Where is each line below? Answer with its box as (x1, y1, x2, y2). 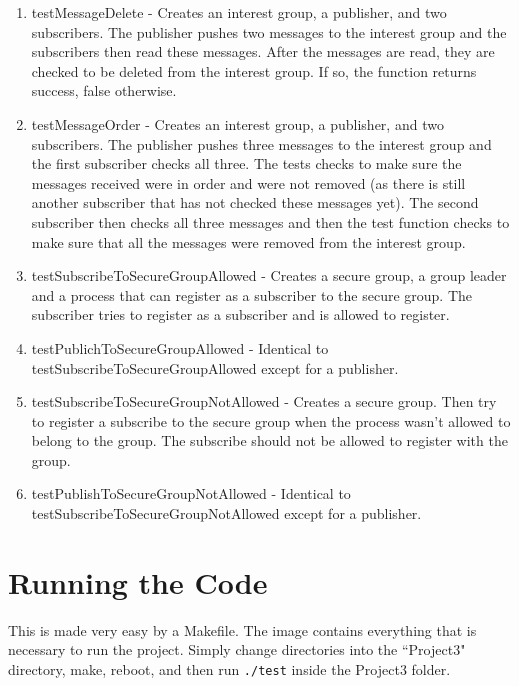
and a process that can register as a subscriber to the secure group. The (31, 284, 473, 305)
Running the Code (8, 561, 268, 602)
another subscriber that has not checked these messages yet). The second (31, 192, 479, 213)
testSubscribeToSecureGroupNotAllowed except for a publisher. (31, 503, 422, 524)
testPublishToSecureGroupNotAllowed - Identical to (31, 483, 351, 504)
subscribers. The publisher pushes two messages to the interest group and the (31, 21, 507, 42)
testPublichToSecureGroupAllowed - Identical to (31, 337, 329, 358)
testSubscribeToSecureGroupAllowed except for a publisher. (31, 357, 399, 378)
